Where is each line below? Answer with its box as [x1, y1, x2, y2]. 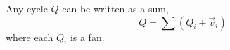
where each [6, 29, 53, 44]
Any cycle [6, 1, 48, 15]
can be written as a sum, [62, 1, 169, 15]
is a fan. [70, 29, 105, 44]
